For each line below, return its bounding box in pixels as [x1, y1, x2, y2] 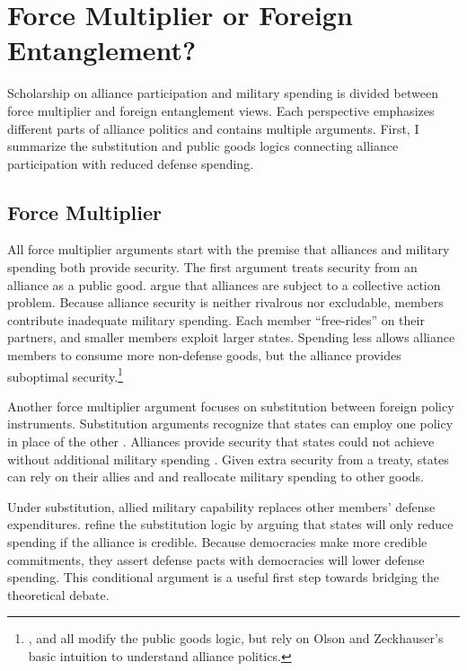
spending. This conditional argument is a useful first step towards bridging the [7, 568, 440, 587]
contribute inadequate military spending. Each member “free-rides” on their [7, 310, 425, 329]
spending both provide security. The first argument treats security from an [7, 258, 418, 277]
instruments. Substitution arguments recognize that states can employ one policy [7, 414, 454, 433]
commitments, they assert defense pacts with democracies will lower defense [7, 550, 425, 569]
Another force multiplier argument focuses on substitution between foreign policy [7, 396, 454, 415]
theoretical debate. [7, 585, 110, 604]
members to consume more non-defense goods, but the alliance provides [7, 346, 401, 365]
